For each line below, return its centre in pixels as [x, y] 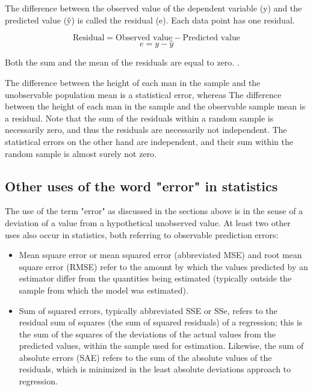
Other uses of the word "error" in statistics [141, 186]
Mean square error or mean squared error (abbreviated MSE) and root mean [160, 255]
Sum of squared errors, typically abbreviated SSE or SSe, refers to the [148, 310]
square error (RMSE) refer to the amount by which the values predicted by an [163, 266]
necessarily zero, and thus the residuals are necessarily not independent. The [146, 130]
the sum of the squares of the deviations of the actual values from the [147, 334]
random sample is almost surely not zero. [81, 153]
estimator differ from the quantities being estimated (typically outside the [155, 278]
